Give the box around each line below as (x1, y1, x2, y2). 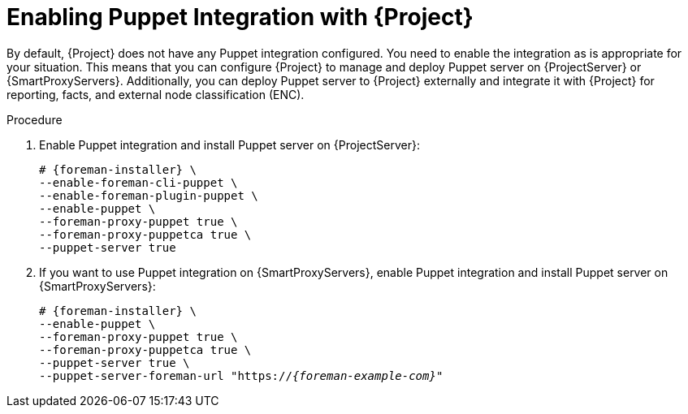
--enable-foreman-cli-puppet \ (39, 175, 238, 189)
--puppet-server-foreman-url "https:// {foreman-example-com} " (39, 369, 444, 382)
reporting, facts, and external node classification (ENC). (6, 87, 305, 101)
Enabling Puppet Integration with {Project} (6, 3, 474, 31)
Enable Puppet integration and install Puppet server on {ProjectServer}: (39, 137, 420, 152)
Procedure (6, 112, 63, 127)
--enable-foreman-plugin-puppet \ (39, 188, 258, 202)
